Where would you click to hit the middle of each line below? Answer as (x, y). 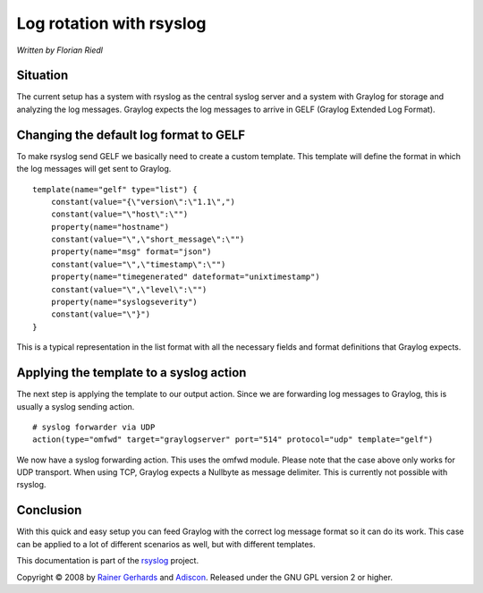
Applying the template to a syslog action (131, 373)
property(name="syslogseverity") (124, 302)
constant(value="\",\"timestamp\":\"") (138, 264)
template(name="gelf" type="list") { (115, 189)
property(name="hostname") (110, 227)
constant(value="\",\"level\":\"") (129, 289)
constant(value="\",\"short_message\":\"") (148, 240)
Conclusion (49, 510)
